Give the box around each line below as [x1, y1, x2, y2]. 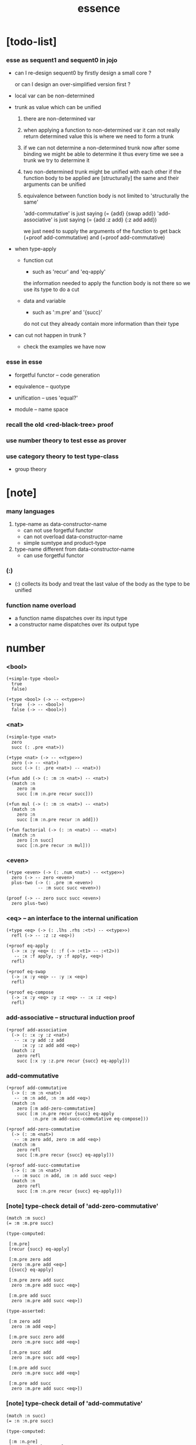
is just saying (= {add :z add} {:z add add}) [54, 216, 157, 223]
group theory [14, 465, 47, 472]
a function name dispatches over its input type [14, 614, 128, 622]
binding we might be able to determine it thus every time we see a [23, 151, 184, 158]
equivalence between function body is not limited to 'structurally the [23, 192, 190, 200]
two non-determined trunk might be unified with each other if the [23, 168, 181, 175]
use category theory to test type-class [6, 452, 119, 460]
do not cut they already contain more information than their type [23, 321, 180, 328]
